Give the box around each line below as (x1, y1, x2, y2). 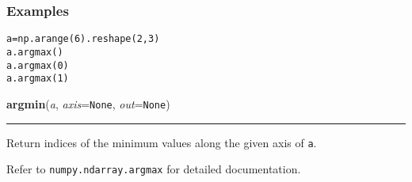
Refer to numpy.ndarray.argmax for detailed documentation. (6, 161, 301, 177)
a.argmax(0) (6, 59, 69, 71)
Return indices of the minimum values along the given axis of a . (6, 134, 317, 150)
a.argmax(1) (6, 73, 69, 85)
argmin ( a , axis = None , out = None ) (6, 95, 170, 112)
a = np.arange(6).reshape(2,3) (6, 33, 160, 45)
